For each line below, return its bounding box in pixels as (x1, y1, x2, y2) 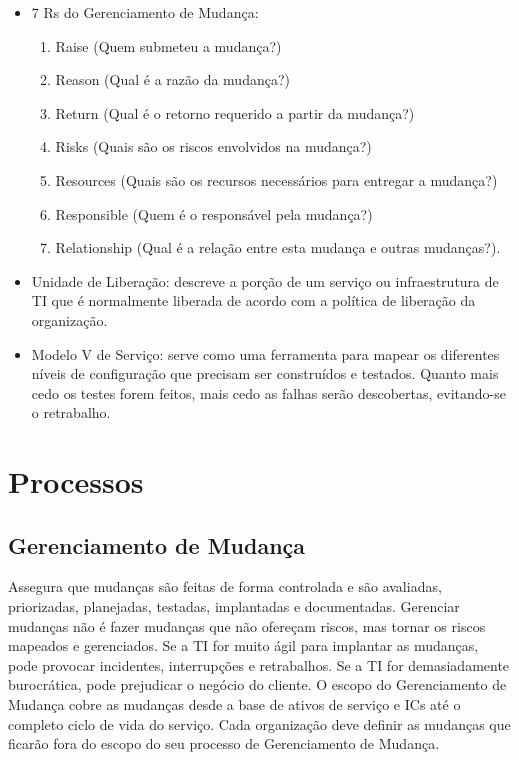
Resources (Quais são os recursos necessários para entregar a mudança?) (55, 169, 498, 190)
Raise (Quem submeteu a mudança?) (55, 35, 282, 56)
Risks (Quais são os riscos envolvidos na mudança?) (55, 136, 372, 157)
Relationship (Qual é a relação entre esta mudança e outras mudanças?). (55, 237, 501, 258)
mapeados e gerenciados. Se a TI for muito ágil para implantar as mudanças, (8, 635, 479, 656)
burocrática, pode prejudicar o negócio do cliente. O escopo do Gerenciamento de (8, 674, 507, 695)
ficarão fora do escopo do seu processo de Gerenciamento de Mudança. (8, 733, 440, 754)
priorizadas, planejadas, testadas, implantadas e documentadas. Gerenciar (8, 596, 460, 617)
